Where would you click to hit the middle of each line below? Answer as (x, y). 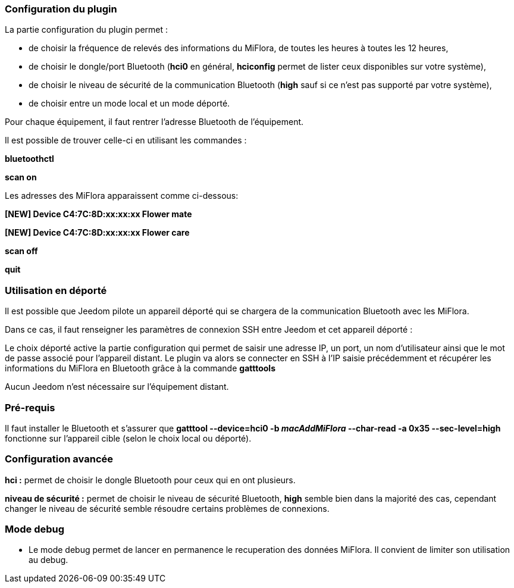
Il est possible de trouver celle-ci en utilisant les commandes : (126, 140)
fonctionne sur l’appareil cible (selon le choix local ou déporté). (128, 438)
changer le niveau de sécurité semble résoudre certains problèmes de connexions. (167, 508)
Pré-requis (30, 407)
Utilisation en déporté (56, 290)
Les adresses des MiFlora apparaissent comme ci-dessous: (122, 196)
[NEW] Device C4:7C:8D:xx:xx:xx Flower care (97, 233)
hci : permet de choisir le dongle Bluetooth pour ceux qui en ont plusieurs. (150, 480)
